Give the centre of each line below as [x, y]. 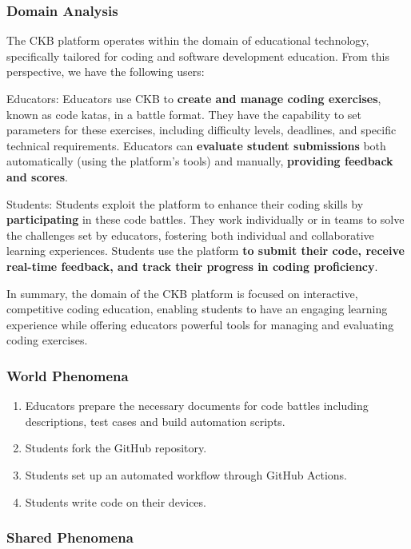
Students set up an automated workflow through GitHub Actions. [186, 474]
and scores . [37, 176]
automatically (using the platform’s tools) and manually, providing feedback [200, 161]
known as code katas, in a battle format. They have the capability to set [184, 114]
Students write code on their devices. [116, 501]
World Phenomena [68, 375]
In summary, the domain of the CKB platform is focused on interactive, [182, 293]
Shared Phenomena [70, 537]
